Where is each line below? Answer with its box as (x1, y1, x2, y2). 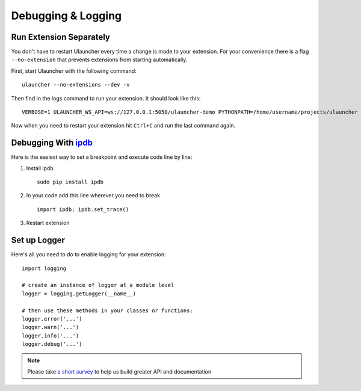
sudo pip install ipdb (37, 179, 104, 186)
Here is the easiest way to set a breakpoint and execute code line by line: (11, 153, 193, 161)
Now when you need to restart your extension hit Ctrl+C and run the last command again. (11, 122, 236, 129)
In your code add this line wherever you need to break (26, 192, 161, 199)
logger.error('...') (22, 315, 82, 322)
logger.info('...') (22, 332, 79, 339)
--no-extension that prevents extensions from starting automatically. (11, 56, 188, 63)
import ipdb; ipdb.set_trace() (37, 206, 129, 213)
